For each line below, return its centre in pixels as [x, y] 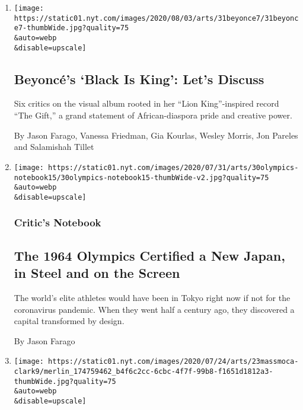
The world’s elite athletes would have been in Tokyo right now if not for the [152, 297]
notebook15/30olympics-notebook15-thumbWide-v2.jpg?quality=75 [141, 177]
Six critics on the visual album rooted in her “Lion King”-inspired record [146, 103]
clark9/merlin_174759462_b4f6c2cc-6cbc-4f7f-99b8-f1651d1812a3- [143, 371]
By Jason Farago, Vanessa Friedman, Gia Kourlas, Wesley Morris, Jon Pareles [156, 135]
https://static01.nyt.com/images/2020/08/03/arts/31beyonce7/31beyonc [156, 18]
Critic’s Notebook [58, 222]
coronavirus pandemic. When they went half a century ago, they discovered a [154, 309]
